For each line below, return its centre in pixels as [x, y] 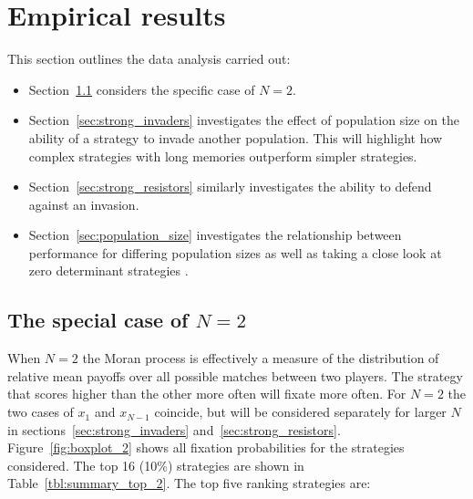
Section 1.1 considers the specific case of [142, 89]
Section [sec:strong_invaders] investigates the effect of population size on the [244, 120]
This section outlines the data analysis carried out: [149, 59]
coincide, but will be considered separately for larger [300, 412]
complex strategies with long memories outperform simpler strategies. [223, 156]
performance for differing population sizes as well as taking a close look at [235, 252]
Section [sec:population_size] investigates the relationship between [215, 235]
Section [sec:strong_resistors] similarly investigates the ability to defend [230, 187]
